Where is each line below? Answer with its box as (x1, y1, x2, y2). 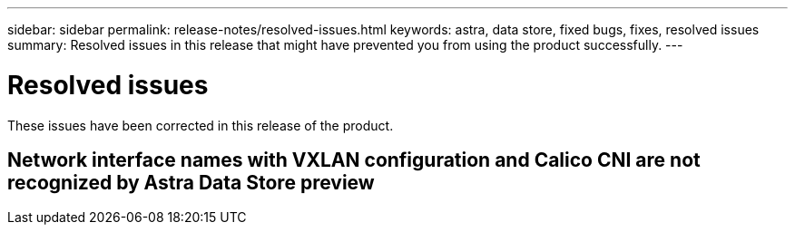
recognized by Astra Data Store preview (7, 170, 375, 194)
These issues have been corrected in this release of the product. (7, 117, 394, 133)
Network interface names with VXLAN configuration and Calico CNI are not (7, 148, 701, 171)
